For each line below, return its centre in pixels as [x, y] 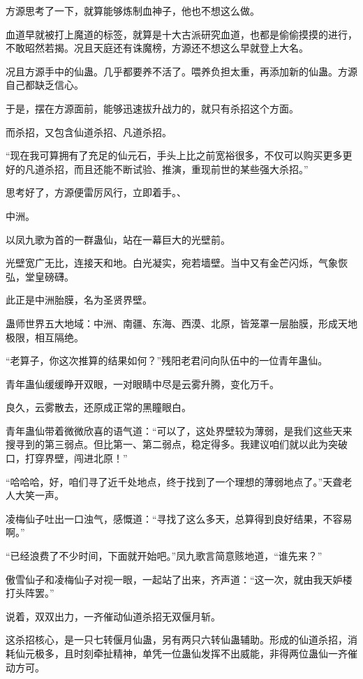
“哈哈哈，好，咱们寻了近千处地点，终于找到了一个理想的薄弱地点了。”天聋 [174, 481]
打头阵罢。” [30, 593]
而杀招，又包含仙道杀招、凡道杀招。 [89, 132]
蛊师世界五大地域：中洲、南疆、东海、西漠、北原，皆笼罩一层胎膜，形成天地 [181, 323]
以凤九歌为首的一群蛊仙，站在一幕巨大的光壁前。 [118, 239]
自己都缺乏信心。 [45, 85]
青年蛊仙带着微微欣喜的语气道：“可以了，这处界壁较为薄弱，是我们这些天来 [179, 430]
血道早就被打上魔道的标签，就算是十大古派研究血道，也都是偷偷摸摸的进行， [181, 34]
